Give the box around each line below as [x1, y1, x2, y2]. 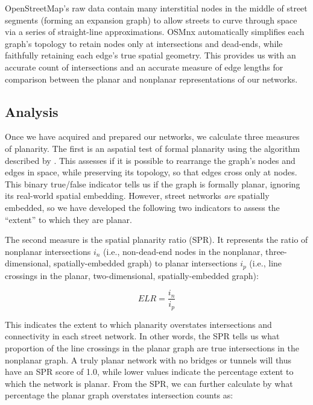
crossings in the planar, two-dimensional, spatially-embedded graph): [5, 269, 259, 281]
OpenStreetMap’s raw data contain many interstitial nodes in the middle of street [5, 2, 308, 14]
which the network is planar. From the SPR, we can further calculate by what [5, 377, 293, 389]
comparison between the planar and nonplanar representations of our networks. [5, 72, 298, 85]
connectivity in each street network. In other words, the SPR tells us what [5, 330, 280, 342]
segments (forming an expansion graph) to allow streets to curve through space [5, 13, 297, 26]
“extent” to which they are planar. [5, 213, 132, 225]
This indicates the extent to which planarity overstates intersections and [5, 318, 272, 330]
